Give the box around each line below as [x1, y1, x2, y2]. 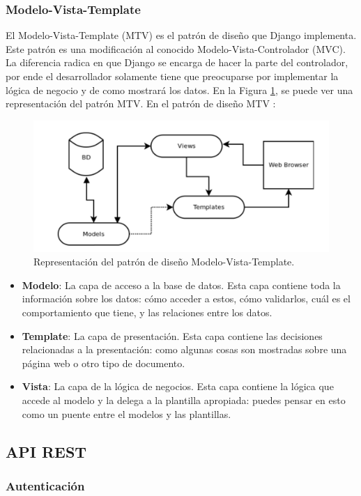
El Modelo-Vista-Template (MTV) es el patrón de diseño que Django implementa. [6, 28, 357, 42]
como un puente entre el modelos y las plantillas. [22, 406, 231, 421]
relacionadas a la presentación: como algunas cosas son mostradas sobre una [22, 342, 347, 357]
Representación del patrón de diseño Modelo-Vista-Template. [33, 254, 295, 269]
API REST [6, 440, 87, 462]
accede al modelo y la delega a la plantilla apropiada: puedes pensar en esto [22, 392, 346, 407]
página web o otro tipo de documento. [22, 355, 185, 370]
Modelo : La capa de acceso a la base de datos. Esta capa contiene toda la [22, 277, 341, 292]
